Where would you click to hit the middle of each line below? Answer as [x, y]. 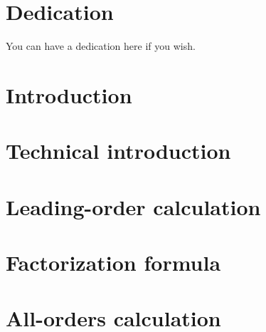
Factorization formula [113, 263]
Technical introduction [118, 151]
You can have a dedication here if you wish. [101, 46]
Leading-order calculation [133, 206]
